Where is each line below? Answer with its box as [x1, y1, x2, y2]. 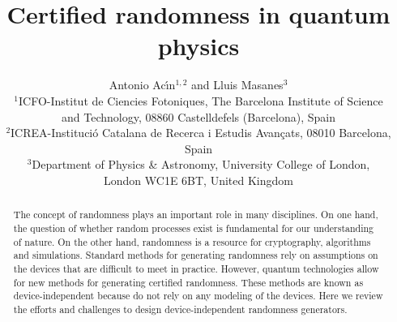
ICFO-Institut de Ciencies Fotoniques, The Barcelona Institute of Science [19, 92, 383, 109]
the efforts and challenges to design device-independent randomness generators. [13, 302, 348, 316]
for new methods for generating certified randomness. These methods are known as [13, 275, 364, 289]
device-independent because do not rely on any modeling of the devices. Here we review [13, 289, 383, 303]
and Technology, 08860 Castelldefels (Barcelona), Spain [62, 108, 335, 125]
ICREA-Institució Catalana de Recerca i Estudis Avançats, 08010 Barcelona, [11, 124, 391, 141]
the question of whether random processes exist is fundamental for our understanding [13, 221, 374, 234]
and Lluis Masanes [191, 76, 284, 93]
